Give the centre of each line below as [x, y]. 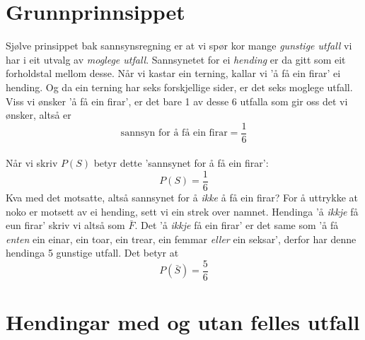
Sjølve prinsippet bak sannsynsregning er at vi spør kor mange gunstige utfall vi [179, 46]
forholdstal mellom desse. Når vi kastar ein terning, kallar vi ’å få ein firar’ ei [173, 73]
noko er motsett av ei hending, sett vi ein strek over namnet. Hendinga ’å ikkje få [182, 211]
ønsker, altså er [39, 115]
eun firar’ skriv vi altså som [65, 225]
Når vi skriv [32, 163]
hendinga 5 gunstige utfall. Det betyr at [92, 253]
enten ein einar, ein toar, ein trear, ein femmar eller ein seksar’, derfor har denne [181, 239]
